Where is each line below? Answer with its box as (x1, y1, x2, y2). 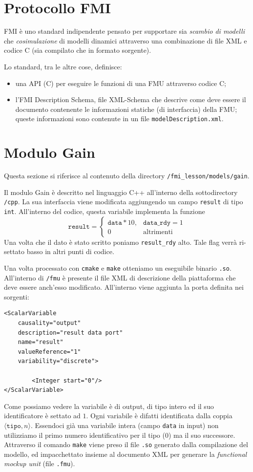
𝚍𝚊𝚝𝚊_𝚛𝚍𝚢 (143, 219, 171, 227)
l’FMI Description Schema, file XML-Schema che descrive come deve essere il (15, 94, 246, 105)
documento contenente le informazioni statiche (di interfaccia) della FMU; (15, 104, 237, 114)
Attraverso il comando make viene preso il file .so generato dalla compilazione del (4, 439, 248, 450)
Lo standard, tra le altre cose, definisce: (4, 61, 122, 71)
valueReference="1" (18, 348, 81, 355)
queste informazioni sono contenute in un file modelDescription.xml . (15, 113, 224, 124)
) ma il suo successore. (168, 429, 235, 440)
